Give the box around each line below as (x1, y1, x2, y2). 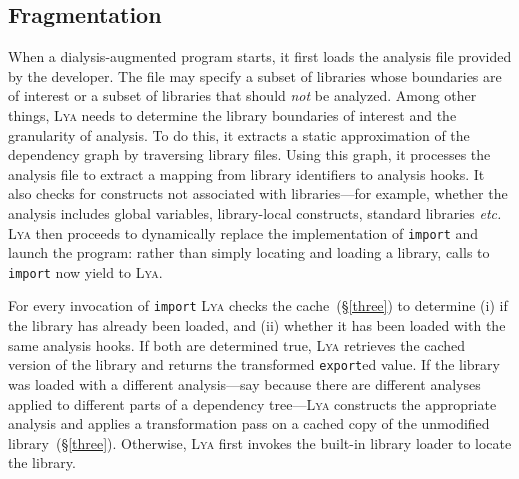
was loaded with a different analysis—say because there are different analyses (8, 373, 481, 394)
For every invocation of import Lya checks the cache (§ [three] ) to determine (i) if (8, 295, 508, 316)
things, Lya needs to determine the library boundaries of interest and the (8, 104, 457, 125)
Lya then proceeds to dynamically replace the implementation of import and (8, 222, 479, 243)
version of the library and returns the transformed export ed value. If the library (8, 354, 500, 375)
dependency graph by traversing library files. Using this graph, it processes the (8, 144, 491, 165)
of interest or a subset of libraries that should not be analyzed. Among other (8, 85, 477, 106)
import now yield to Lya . (8, 261, 163, 282)
